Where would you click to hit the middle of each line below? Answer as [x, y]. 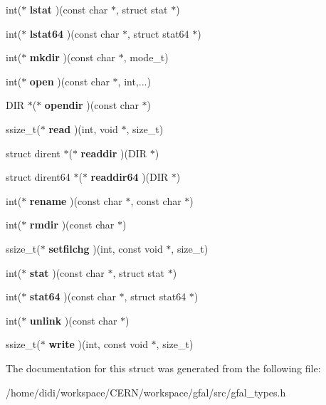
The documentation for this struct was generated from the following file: [163, 368]
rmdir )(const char [72, 225]
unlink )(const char [73, 320]
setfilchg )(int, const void [106, 248]
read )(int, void [83, 128]
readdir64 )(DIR [130, 177]
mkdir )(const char [73, 57]
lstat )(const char [69, 9]
